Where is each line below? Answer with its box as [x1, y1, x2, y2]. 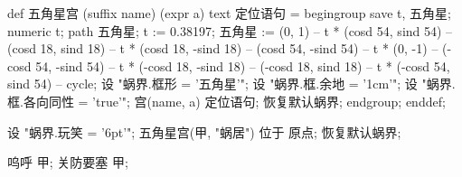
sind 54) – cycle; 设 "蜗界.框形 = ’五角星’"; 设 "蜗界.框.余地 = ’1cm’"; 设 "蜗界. [7, 74, 456, 93]
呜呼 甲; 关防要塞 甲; [7, 153, 128, 172]
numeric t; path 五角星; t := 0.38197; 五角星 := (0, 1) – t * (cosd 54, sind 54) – [7, 21, 453, 40]
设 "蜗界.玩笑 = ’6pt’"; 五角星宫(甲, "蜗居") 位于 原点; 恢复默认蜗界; [7, 122, 401, 141]
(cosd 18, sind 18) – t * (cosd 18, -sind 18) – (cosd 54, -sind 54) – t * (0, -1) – [7, 39, 438, 58]
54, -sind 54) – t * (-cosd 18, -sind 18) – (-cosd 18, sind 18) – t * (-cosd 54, [35, 56, 450, 75]
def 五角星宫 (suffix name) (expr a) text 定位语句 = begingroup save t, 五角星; [7, 4, 451, 22]
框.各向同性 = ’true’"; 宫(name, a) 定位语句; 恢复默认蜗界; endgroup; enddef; [7, 91, 446, 110]
